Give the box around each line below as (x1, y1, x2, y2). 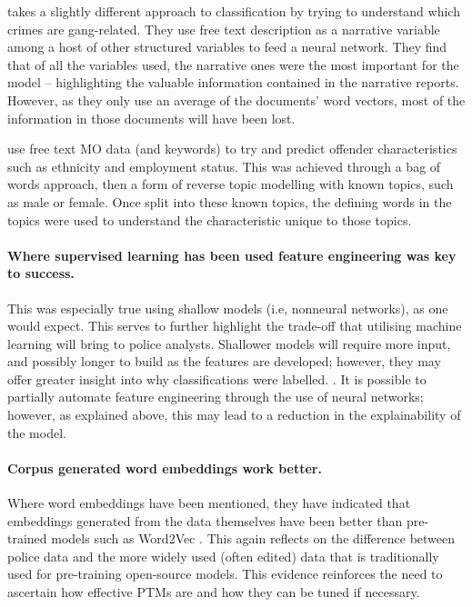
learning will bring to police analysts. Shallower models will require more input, (7, 333, 451, 353)
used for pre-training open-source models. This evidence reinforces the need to (7, 564, 443, 583)
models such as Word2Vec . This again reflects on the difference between (51, 529, 456, 548)
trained (7, 529, 47, 548)
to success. (7, 264, 75, 283)
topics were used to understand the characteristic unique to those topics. (7, 210, 412, 229)
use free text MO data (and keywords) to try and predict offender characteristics (7, 139, 457, 158)
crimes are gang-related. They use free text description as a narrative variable (7, 19, 440, 38)
